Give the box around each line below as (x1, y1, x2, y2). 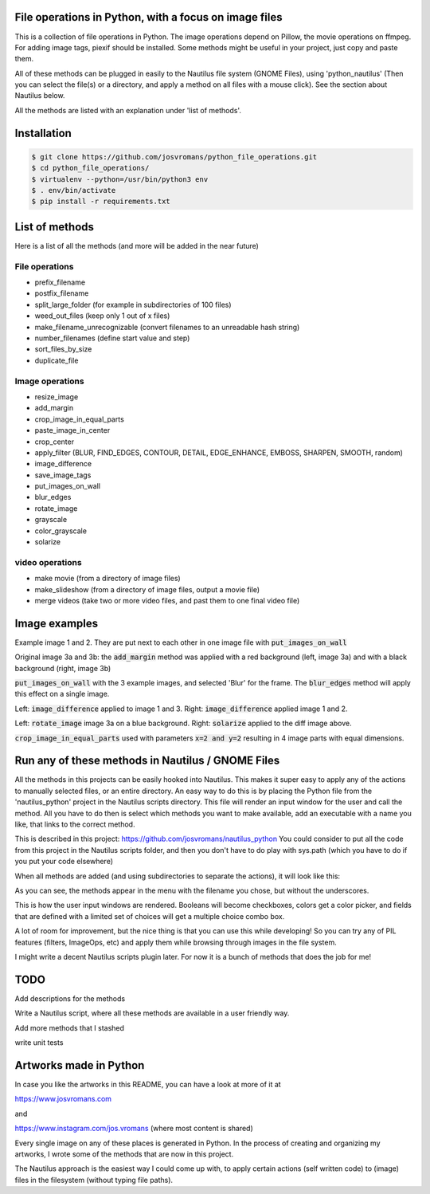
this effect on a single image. (14, 689, 110, 699)
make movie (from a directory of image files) (34, 574, 181, 583)
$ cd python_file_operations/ (31, 163, 150, 173)
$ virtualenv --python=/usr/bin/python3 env (31, 175, 209, 183)
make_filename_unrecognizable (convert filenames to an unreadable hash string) (34, 322, 300, 332)
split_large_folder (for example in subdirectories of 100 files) (34, 300, 232, 309)
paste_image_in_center (34, 426, 111, 435)
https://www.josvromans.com (14, 1094, 111, 1104)
